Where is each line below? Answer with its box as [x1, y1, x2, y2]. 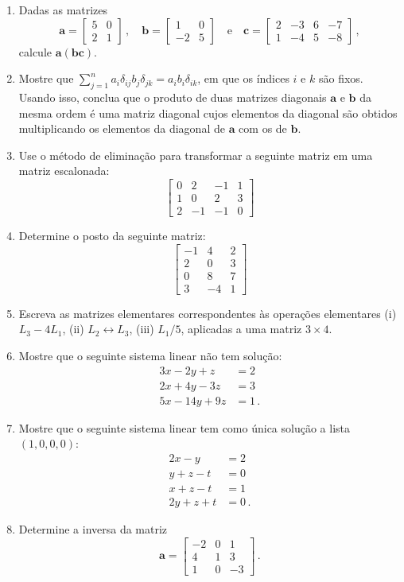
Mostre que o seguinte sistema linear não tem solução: [18, 347, 282, 363]
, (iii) [129, 320, 154, 337]
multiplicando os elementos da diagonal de [18, 120, 225, 137]
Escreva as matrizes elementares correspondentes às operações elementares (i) [18, 305, 397, 321]
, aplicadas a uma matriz [181, 320, 302, 337]
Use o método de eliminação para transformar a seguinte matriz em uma [18, 146, 373, 163]
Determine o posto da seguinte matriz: [18, 227, 206, 244]
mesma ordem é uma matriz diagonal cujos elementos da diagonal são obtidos [18, 104, 398, 121]
